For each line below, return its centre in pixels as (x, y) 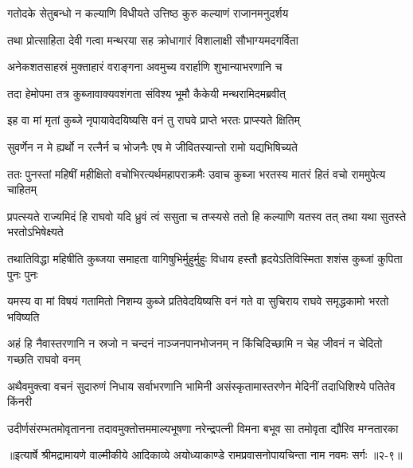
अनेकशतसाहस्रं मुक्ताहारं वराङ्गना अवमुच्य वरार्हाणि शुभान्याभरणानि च (145, 67)
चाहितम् (22, 189)
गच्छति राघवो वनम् (44, 358)
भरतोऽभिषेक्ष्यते (35, 232)
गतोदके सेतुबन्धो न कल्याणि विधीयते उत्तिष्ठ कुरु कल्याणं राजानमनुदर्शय (148, 13)
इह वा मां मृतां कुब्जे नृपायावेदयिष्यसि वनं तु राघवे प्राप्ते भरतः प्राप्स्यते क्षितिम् (154, 120)
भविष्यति (23, 316)
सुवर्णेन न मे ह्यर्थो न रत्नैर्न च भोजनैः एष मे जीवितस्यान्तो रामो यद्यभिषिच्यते (152, 146)
